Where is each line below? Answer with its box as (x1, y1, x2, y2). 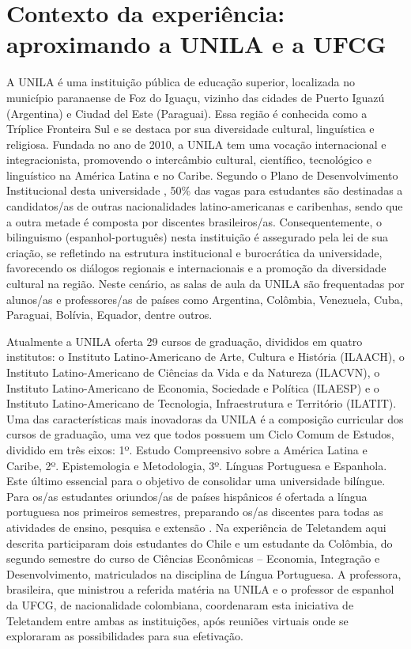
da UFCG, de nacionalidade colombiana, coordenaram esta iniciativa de (6, 596, 354, 613)
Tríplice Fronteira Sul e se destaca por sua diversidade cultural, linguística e (6, 120, 375, 137)
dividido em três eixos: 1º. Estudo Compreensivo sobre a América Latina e (6, 441, 368, 457)
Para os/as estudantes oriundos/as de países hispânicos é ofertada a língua (6, 488, 368, 504)
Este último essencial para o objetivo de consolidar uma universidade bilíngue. (6, 473, 386, 489)
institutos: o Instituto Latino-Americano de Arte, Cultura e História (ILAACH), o (6, 348, 405, 365)
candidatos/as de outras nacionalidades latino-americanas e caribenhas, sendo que (6, 198, 403, 214)
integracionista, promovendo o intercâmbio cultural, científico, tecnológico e (6, 151, 371, 168)
